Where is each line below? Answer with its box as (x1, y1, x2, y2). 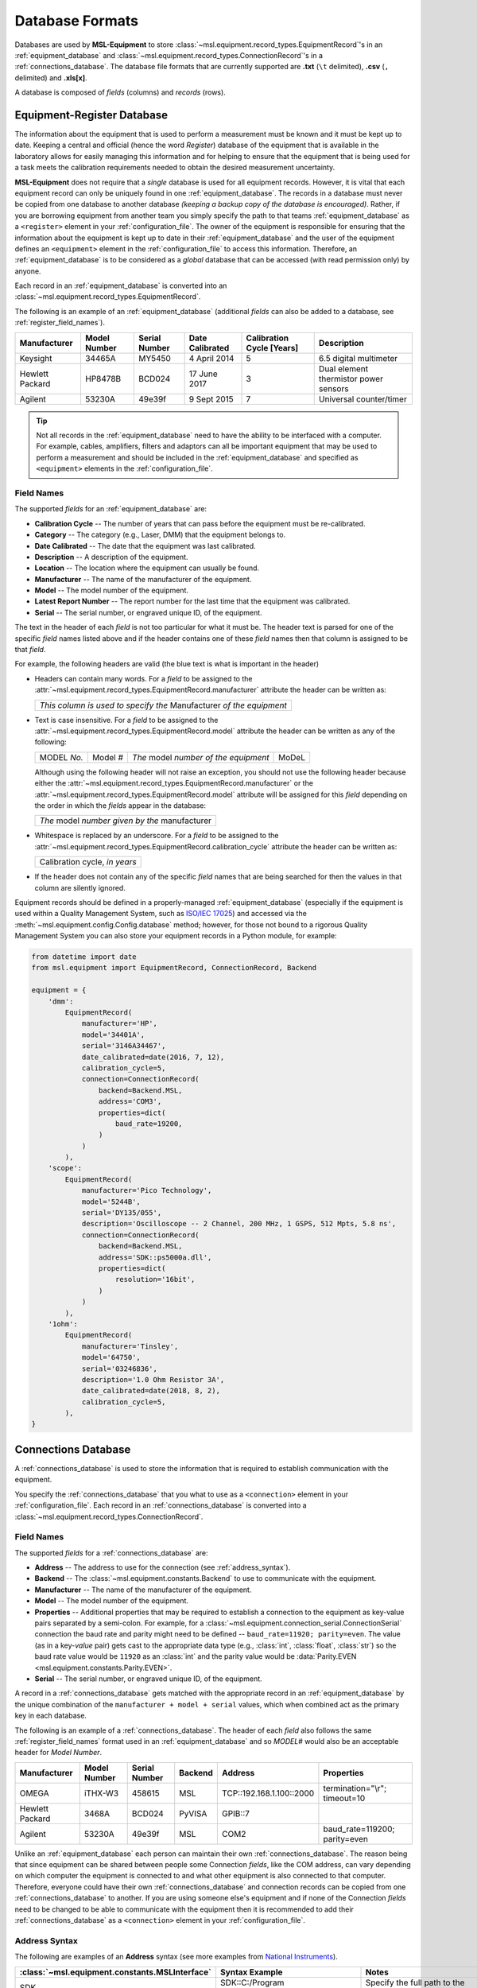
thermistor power (318, 373, 383, 384)
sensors (318, 382, 349, 394)
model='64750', (81, 1353, 141, 1362)
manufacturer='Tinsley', (81, 1342, 179, 1351)
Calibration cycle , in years (39, 856, 137, 868)
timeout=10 (323, 1792, 366, 1804)
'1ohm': (48, 1319, 79, 1328)
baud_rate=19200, (115, 1119, 183, 1128)
